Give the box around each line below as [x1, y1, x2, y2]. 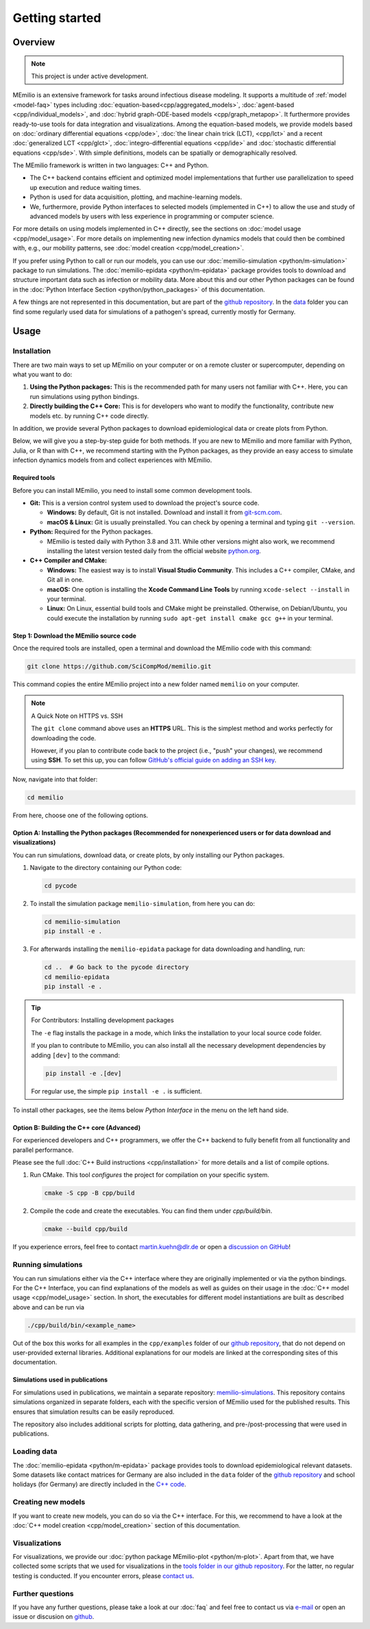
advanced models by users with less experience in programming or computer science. [29, 213, 274, 221]
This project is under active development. [31, 72, 149, 80]
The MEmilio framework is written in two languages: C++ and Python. [12, 161, 209, 169]
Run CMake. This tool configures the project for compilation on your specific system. [29, 1171, 270, 1179]
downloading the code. [31, 734, 97, 742]
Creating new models [12, 1497, 86, 1507]
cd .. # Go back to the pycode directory [44, 963, 189, 972]
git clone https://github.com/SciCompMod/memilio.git [27, 662, 212, 671]
